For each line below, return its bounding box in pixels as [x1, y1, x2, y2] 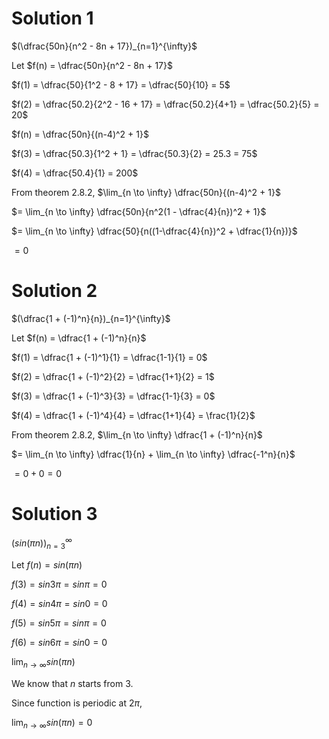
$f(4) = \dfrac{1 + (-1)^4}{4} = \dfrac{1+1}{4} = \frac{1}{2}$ [11, 409, 256, 421]
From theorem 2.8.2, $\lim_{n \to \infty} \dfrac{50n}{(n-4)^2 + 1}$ [11, 186, 281, 198]
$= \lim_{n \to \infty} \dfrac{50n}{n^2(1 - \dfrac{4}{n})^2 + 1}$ [11, 205, 267, 217]
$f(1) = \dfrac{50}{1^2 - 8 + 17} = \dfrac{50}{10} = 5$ [11, 78, 231, 91]
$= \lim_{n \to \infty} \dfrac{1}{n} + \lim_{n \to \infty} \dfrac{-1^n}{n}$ [11, 448, 296, 460]
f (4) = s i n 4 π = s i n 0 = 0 [11, 598, 108, 610]
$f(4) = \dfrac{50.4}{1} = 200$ [11, 167, 139, 179]
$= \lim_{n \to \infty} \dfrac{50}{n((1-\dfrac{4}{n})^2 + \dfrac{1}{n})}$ [11, 225, 298, 237]
